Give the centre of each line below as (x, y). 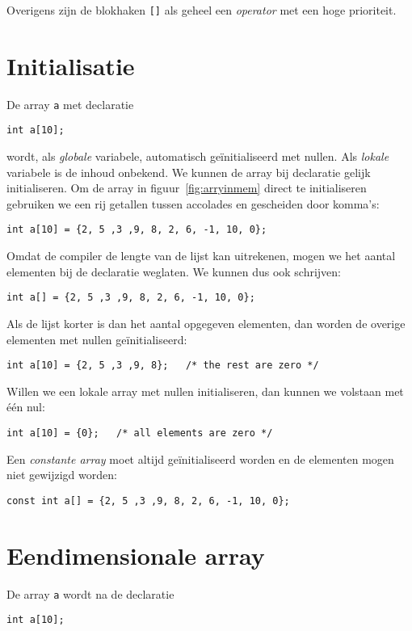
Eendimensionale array (136, 555)
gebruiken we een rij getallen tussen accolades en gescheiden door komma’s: (193, 203)
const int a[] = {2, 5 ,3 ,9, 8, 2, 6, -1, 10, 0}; (148, 501)
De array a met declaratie (70, 104)
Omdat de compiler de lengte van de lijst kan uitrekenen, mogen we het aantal (201, 256)
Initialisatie (71, 65)
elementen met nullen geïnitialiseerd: (97, 339)
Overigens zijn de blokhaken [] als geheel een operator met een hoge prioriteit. (202, 10)
